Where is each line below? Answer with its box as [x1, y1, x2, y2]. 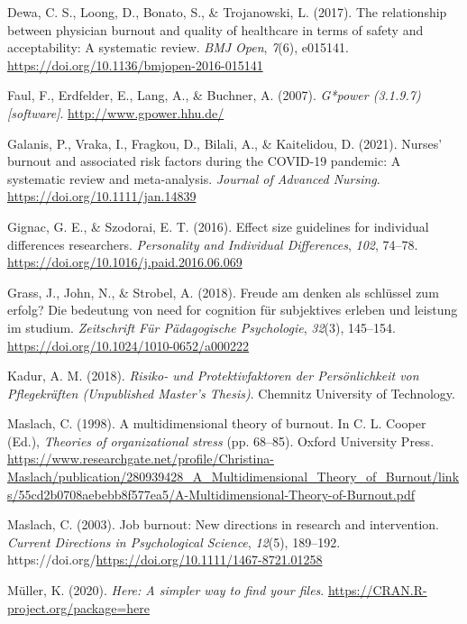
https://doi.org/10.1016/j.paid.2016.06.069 [7, 252, 243, 271]
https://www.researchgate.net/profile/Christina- [7, 449, 274, 468]
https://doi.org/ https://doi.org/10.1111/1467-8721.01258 [7, 550, 323, 569]
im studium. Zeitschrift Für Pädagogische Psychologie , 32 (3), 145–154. [7, 317, 396, 336]
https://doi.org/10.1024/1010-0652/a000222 [7, 335, 250, 354]
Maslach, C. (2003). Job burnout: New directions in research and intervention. [7, 515, 439, 534]
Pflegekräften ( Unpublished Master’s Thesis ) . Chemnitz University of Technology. [7, 383, 455, 402]
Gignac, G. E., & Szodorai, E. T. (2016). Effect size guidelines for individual [7, 216, 429, 235]
